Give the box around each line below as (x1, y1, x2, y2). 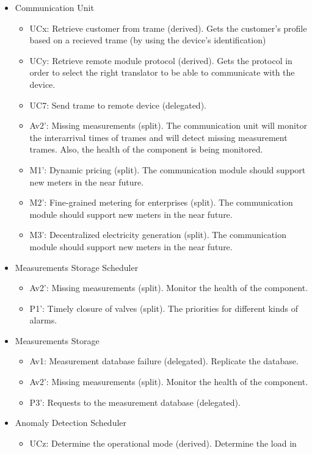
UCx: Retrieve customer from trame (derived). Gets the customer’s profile (29, 21, 307, 34)
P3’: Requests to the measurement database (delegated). (29, 395, 241, 408)
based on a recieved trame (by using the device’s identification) (29, 34, 266, 46)
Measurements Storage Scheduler (15, 261, 139, 273)
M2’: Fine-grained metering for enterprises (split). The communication (29, 196, 293, 209)
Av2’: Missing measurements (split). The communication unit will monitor (29, 119, 307, 132)
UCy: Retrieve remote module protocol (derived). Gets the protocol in (29, 54, 292, 67)
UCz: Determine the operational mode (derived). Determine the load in (29, 436, 297, 449)
